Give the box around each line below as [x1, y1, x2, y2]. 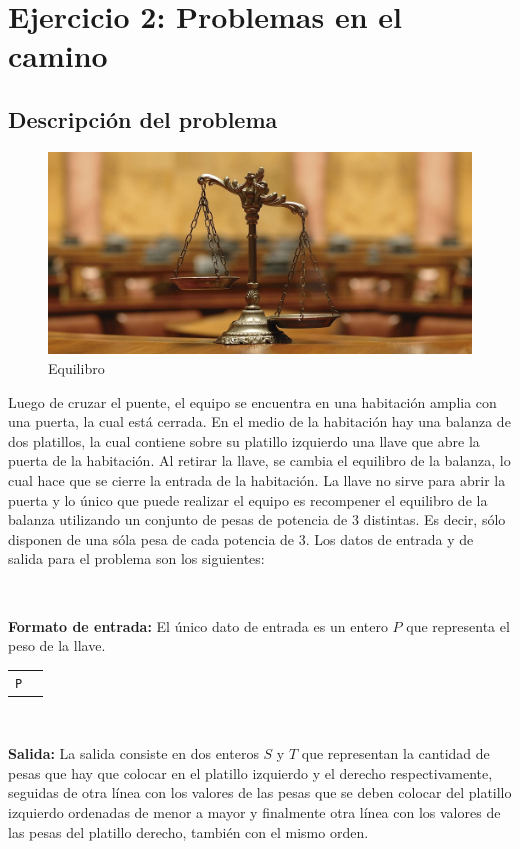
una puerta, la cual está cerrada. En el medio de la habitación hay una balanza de [8, 411, 511, 432]
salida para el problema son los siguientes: [8, 548, 265, 569]
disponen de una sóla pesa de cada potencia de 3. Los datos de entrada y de [8, 528, 474, 549]
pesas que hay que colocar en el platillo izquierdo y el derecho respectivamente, [8, 762, 493, 783]
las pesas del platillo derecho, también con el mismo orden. [8, 821, 369, 842]
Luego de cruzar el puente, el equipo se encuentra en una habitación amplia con [8, 391, 497, 412]
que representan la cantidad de [301, 743, 490, 764]
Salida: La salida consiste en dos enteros [8, 743, 259, 764]
